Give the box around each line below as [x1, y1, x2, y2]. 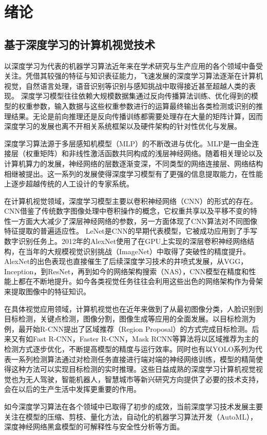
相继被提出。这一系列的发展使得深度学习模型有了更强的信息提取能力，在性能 [4, 168, 263, 179]
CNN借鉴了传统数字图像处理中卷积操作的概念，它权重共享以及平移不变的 [4, 205, 251, 216]
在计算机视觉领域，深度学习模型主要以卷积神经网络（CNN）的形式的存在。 [4, 195, 258, 206]
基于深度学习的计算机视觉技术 [4, 36, 155, 52]
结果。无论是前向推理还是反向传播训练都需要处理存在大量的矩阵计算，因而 [11, 110, 263, 121]
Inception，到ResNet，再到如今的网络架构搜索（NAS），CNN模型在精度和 [4, 266, 249, 276]
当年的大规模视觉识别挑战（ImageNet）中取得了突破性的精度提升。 [25, 245, 251, 256]
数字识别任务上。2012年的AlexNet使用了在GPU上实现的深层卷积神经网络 [4, 236, 247, 247]
